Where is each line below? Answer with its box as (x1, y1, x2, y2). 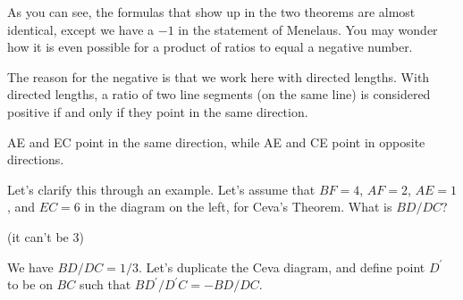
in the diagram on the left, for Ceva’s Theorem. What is (84, 197, 392, 216)
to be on (7, 275, 53, 294)
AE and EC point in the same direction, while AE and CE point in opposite (7, 132, 425, 151)
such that (79, 275, 131, 294)
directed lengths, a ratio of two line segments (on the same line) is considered (7, 85, 431, 104)
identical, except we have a (7, 20, 155, 38)
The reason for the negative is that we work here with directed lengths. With (7, 67, 430, 86)
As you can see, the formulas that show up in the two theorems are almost (7, 3, 416, 21)
